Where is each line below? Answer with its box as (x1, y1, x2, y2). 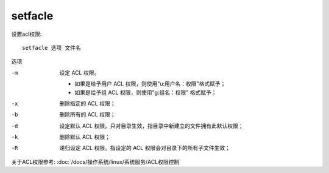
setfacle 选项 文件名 (22, 44, 82, 51)
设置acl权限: (11, 30, 42, 38)
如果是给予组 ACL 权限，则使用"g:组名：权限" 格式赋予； (74, 89, 217, 96)
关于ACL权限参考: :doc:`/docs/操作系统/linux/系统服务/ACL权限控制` (11, 158, 182, 165)
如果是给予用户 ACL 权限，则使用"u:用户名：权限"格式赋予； (74, 80, 226, 87)
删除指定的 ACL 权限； (59, 100, 116, 107)
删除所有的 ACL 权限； (59, 111, 116, 118)
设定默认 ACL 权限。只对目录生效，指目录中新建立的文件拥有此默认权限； (59, 122, 244, 129)
